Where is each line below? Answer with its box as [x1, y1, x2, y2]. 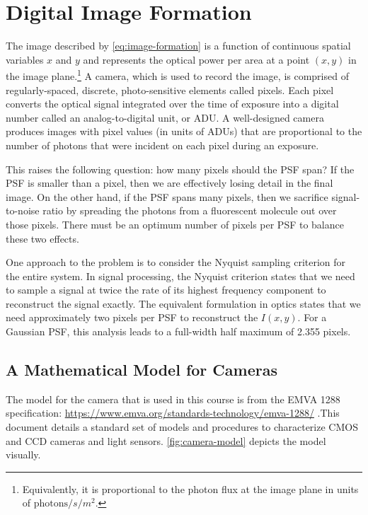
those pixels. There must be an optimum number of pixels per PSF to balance [6, 216, 344, 231]
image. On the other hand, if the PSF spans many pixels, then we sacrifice [6, 189, 328, 204]
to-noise [6, 203, 40, 218]
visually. [6, 447, 41, 462]
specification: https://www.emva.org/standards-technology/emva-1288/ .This [6, 405, 340, 420]
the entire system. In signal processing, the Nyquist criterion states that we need [6, 268, 355, 283]
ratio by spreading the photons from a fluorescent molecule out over [42, 203, 337, 218]
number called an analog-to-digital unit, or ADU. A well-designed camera [6, 110, 324, 125]
